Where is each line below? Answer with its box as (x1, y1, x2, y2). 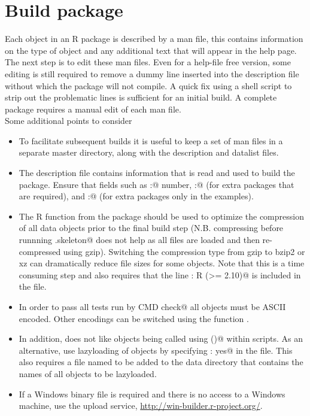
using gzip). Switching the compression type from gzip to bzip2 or (63, 245, 305, 257)
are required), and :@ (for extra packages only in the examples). (19, 190, 254, 202)
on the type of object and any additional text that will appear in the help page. (5, 44, 297, 56)
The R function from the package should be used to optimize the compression (19, 209, 304, 222)
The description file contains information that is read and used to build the (19, 166, 295, 179)
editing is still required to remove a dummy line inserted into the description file (5, 67, 299, 80)
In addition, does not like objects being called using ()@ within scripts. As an (19, 332, 303, 345)
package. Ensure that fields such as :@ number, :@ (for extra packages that (19, 178, 294, 190)
